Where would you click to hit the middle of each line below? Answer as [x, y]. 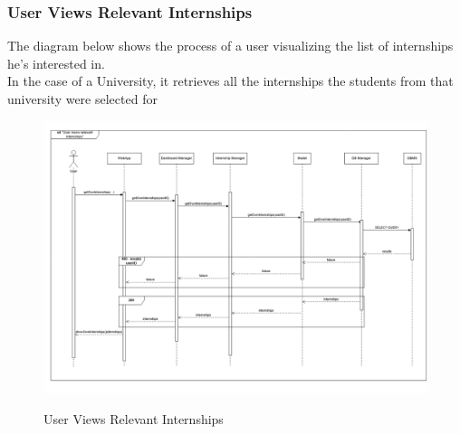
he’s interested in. [56, 63]
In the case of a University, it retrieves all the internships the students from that [230, 81]
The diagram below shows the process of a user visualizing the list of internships [230, 46]
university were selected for [82, 99]
